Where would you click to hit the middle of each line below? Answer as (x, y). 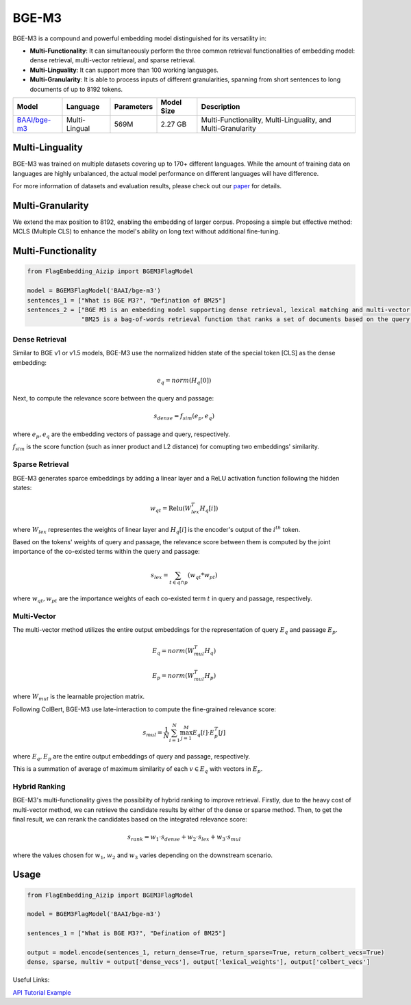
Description (221, 106)
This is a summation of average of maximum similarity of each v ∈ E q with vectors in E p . (138, 769)
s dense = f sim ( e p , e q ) (184, 417)
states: (22, 487)
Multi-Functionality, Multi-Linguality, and (266, 120)
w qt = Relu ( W (171, 509)
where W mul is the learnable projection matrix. (79, 697)
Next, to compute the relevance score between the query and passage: (113, 398)
